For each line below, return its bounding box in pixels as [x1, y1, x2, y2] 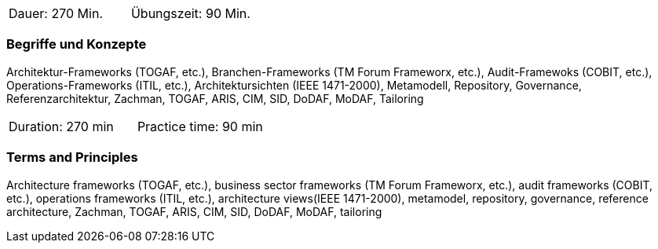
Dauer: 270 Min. [9, 5, 103, 21]
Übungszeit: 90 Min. [130, 5, 250, 21]
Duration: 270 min [9, 118, 114, 134]
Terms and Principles [6, 149, 138, 166]
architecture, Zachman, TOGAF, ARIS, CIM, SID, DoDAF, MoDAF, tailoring [6, 204, 382, 218]
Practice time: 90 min [137, 118, 263, 134]
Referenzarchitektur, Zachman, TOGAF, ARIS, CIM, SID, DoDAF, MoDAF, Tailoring [6, 91, 424, 105]
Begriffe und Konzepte [6, 36, 147, 53]
